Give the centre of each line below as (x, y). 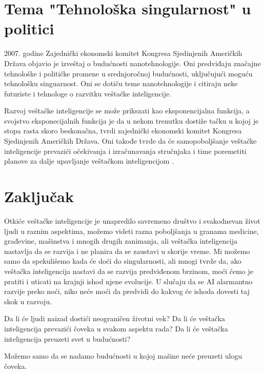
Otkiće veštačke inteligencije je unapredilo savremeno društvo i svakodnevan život (132, 220)
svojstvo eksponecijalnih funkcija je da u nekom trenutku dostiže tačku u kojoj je (131, 120)
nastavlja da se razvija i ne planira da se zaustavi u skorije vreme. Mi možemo (127, 251)
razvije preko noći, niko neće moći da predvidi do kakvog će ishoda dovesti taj (127, 291)
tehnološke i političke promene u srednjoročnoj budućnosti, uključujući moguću (128, 73)
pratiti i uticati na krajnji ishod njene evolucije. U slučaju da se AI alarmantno (128, 281)
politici (29, 28)
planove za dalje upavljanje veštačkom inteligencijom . (89, 161)
